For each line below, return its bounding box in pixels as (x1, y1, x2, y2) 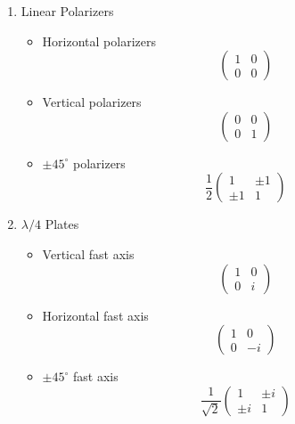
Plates (45, 215, 79, 233)
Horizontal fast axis (42, 306, 149, 324)
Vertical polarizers (42, 93, 142, 111)
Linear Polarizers (20, 2, 114, 20)
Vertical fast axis (42, 244, 135, 263)
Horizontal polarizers (42, 31, 156, 50)
